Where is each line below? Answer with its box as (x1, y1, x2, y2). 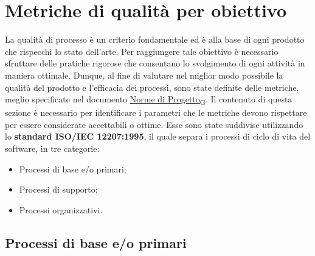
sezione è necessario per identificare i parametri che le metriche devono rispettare (5, 106, 307, 119)
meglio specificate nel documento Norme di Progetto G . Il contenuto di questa (5, 93, 292, 107)
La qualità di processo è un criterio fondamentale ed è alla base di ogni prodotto (5, 33, 305, 46)
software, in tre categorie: (5, 142, 100, 154)
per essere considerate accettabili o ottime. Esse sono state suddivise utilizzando (5, 118, 303, 130)
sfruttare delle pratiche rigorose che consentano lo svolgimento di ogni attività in (5, 57, 305, 69)
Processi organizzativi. (19, 203, 103, 216)
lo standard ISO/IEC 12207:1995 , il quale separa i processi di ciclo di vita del (5, 130, 311, 143)
